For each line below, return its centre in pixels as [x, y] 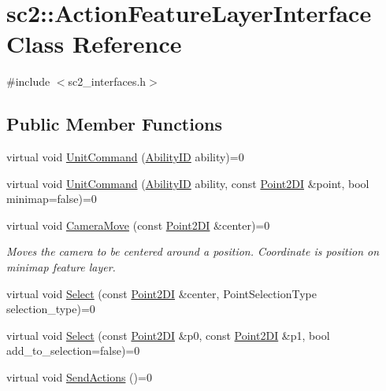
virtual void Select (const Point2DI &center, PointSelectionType [161, 293]
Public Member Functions [114, 124]
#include [28, 81]
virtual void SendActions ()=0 [79, 377]
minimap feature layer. [61, 267]
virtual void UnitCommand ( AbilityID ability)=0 [125, 157]
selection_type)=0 [51, 309]
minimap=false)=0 [52, 199]
